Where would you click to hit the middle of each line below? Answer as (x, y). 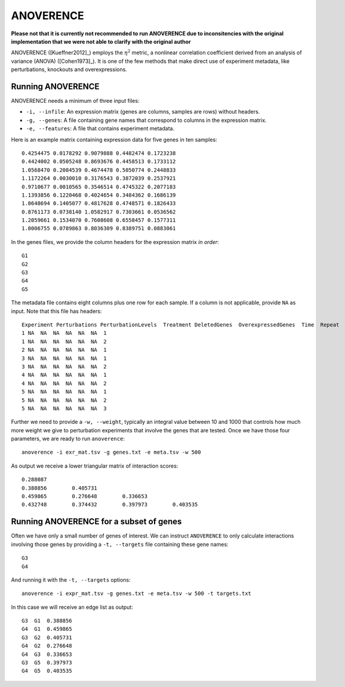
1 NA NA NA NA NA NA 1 (64, 333)
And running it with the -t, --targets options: (71, 579)
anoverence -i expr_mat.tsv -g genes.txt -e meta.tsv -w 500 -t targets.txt (137, 594)
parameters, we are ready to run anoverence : (68, 439)
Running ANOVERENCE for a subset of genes (96, 522)
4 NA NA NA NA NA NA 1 (64, 375)
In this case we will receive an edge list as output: (72, 607)
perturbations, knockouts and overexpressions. (69, 69)
